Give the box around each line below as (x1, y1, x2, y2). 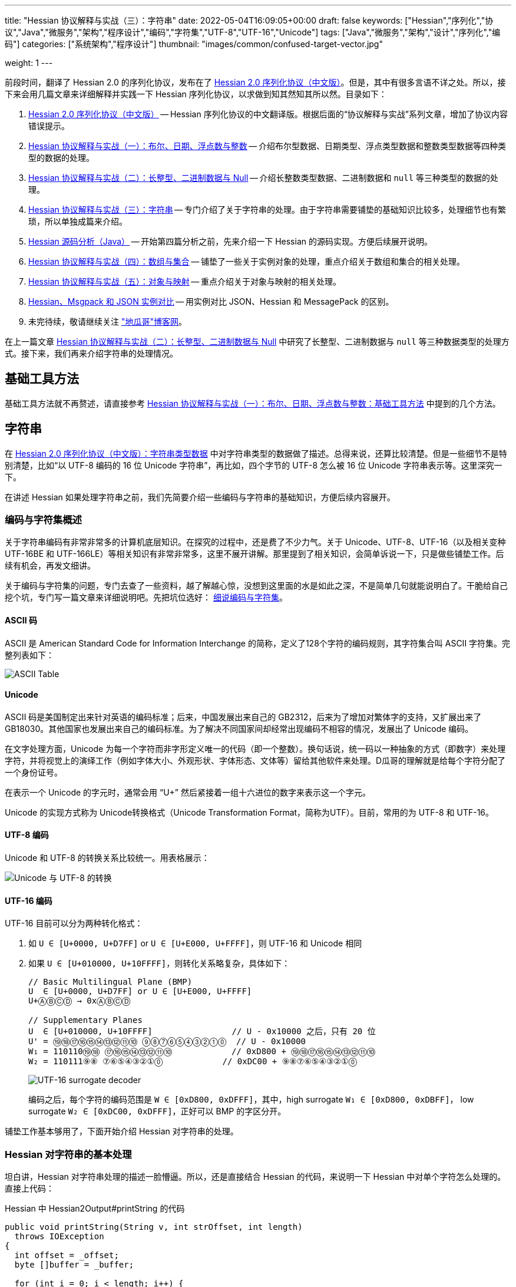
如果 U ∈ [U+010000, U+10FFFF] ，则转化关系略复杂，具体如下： (28, 958, 290, 969)
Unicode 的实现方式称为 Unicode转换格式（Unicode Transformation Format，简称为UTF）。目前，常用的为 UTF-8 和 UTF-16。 (5, 807, 494, 817)
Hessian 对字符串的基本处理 (5, 1148, 132, 1160)
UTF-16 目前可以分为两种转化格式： (5, 918, 143, 929)
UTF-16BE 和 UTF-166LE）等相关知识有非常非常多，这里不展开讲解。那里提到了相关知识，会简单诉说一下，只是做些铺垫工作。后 (5, 549, 504, 559)
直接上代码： (5, 1183, 54, 1194)
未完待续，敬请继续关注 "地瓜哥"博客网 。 (28, 316, 187, 326)
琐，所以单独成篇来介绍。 (28, 216, 127, 226)
